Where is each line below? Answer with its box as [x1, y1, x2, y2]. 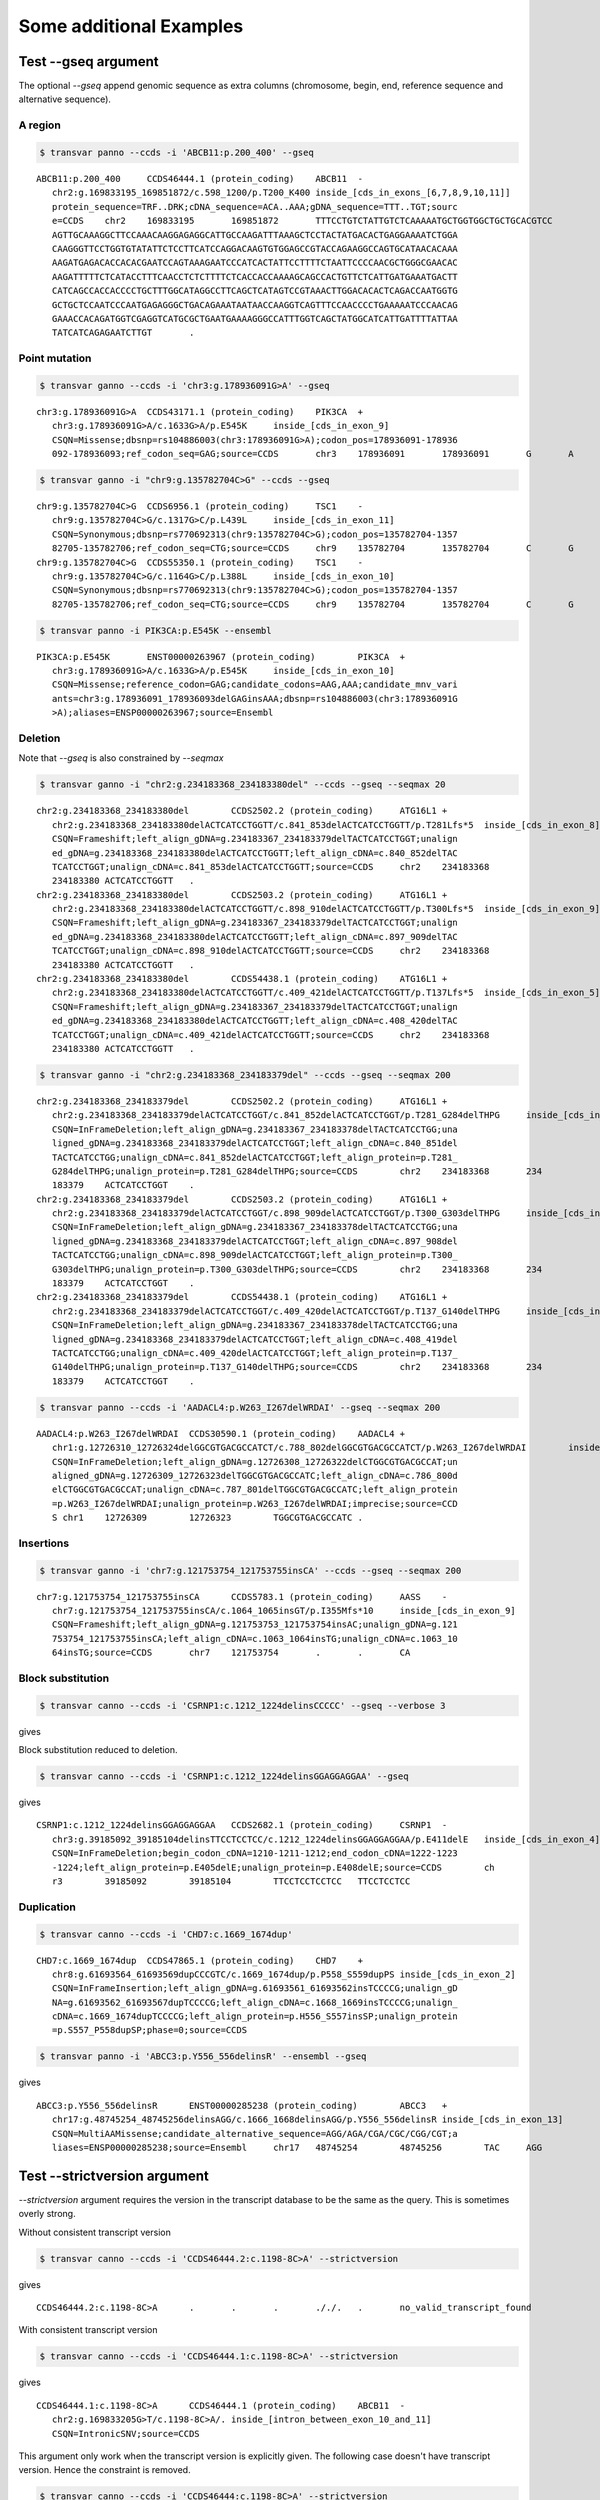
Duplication [18, 1900, 77, 1914]
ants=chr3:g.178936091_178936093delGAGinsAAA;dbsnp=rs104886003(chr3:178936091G [51, 693, 459, 704]
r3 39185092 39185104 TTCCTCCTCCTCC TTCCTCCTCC [51, 1876, 411, 1887]
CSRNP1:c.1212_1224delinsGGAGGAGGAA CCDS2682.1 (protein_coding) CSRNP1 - [36, 1820, 448, 1831]
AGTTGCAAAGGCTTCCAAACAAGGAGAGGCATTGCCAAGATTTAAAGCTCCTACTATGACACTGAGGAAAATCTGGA [51, 229, 459, 240]
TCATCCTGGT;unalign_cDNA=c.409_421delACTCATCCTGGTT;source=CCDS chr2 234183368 [51, 1029, 490, 1040]
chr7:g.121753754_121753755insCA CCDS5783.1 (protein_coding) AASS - [36, 1591, 448, 1602]
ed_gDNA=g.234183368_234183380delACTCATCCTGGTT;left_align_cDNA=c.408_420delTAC [51, 1015, 459, 1027]
